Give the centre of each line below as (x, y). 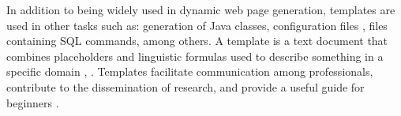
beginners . (33, 102)
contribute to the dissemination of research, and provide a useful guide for (186, 86)
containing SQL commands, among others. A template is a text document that (197, 41)
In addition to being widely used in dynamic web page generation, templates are (201, 9)
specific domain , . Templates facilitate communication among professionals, (190, 71)
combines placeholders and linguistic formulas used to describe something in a (195, 56)
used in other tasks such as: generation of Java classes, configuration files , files (197, 25)
